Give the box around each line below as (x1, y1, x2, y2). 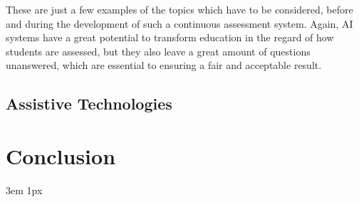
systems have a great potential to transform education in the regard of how (6, 30, 334, 45)
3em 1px (6, 182, 43, 197)
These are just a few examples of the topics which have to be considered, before (6, 2, 353, 16)
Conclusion (6, 141, 116, 170)
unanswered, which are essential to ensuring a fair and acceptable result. (6, 58, 322, 73)
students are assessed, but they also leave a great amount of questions (6, 43, 311, 58)
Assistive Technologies (6, 92, 172, 115)
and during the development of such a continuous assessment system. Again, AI (6, 16, 353, 31)
